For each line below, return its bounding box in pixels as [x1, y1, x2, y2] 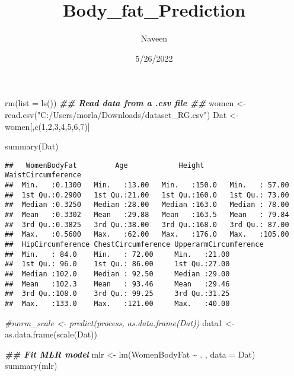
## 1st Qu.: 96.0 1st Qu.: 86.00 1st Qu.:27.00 [5, 260, 230, 269]
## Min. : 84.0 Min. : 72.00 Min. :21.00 [5, 250, 230, 259]
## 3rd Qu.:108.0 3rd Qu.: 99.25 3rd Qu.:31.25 [5, 289, 230, 298]
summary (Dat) [5, 140, 59, 152]
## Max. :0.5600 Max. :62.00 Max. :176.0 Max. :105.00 [5, 230, 289, 239]
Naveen [140, 32, 168, 44]
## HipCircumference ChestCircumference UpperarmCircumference [5, 240, 264, 248]
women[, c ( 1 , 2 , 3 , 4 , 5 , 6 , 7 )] [5, 120, 90, 132]
